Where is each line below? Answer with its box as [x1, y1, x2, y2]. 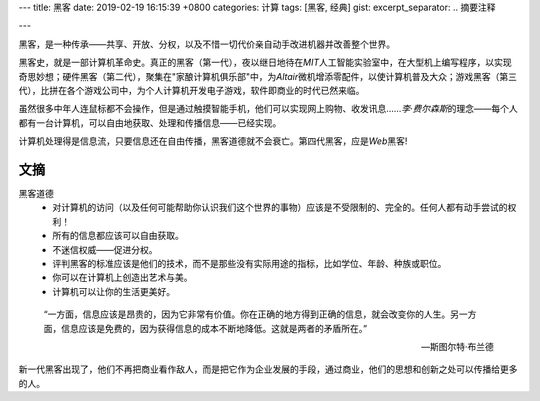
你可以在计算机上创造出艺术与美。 [52, 271, 193, 284]
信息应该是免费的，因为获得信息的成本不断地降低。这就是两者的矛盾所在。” [60, 322, 368, 334]
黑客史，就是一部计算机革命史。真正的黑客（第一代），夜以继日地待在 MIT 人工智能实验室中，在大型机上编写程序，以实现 [18, 56, 512, 69]
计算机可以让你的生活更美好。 [52, 285, 175, 297]
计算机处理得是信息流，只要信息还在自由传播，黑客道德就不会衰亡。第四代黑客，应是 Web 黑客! [18, 135, 408, 147]
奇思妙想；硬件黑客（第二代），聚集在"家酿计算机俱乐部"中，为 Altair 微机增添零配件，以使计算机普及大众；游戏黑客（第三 [18, 70, 518, 82]
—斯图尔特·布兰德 [420, 340, 494, 352]
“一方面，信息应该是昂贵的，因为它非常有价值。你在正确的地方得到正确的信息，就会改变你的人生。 [43, 308, 451, 320]
